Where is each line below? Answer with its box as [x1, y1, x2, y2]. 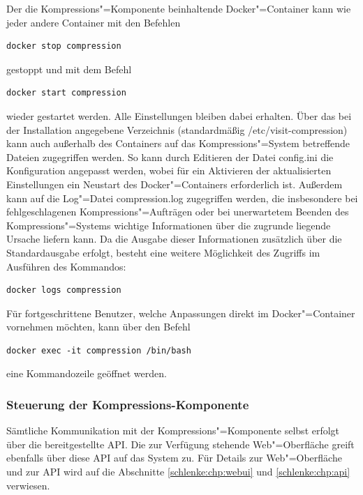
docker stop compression [6, 41, 121, 52]
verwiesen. [6, 478, 50, 492]
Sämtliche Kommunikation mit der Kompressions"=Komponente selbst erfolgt [6, 423, 340, 438]
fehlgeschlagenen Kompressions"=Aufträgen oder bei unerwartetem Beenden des [6, 204, 349, 219]
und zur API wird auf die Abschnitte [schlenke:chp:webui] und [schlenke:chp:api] [6, 464, 350, 479]
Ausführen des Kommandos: [6, 259, 126, 273]
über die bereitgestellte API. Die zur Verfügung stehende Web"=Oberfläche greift [6, 436, 355, 451]
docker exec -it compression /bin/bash [6, 345, 191, 356]
